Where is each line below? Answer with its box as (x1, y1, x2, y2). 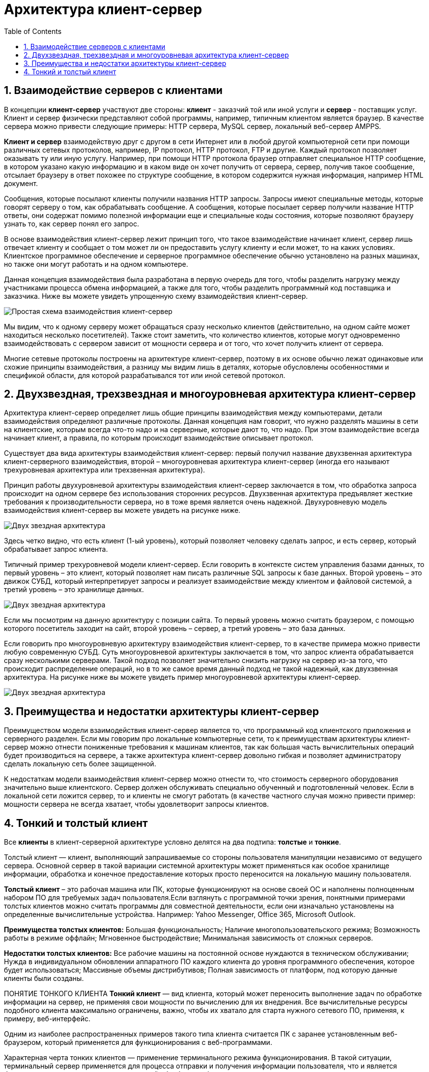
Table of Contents (4, 27, 62, 35)
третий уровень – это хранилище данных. (4, 585, 144, 594)
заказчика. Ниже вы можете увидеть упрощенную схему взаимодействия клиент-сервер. (4, 291, 308, 300)
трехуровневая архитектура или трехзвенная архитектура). (4, 466, 205, 474)
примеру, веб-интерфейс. (4, 1014, 90, 1023)
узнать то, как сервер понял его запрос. (4, 219, 140, 228)
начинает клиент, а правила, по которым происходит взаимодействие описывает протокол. (4, 434, 314, 442)
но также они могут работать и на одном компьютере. (4, 259, 188, 268)
